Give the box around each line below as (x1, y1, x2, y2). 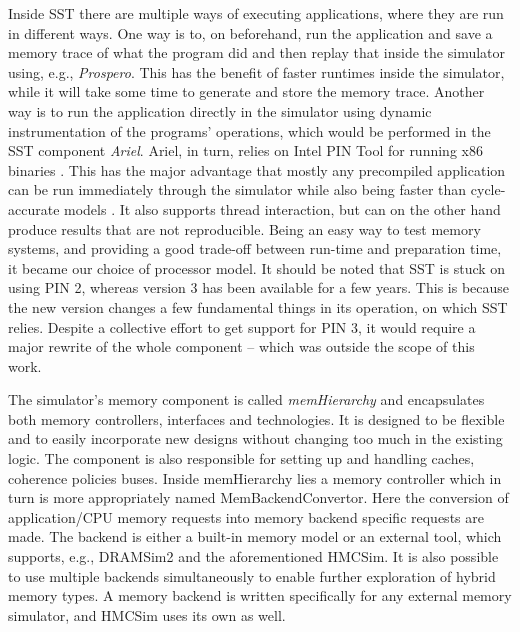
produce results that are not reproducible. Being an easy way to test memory (8, 218, 481, 239)
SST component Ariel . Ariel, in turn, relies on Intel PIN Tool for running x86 (8, 140, 483, 161)
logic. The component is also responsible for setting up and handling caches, (8, 448, 475, 469)
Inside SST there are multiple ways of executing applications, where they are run (8, 3, 504, 23)
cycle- (470, 179, 506, 200)
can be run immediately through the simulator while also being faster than (8, 179, 467, 200)
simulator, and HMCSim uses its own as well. (8, 604, 286, 625)
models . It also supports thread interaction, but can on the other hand (64, 198, 501, 219)
